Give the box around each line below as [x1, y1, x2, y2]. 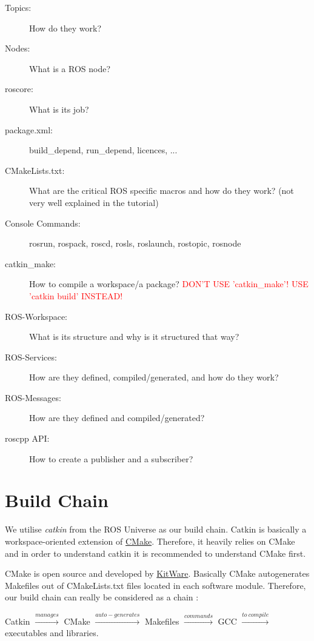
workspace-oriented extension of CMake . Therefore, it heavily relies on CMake [5, 534, 295, 547]
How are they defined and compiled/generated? [29, 411, 205, 424]
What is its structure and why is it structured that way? [29, 330, 239, 343]
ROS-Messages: [5, 391, 61, 404]
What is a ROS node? [29, 62, 111, 75]
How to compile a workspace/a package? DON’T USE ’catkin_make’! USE [29, 277, 309, 290]
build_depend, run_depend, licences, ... [29, 144, 178, 156]
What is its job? [29, 102, 89, 115]
